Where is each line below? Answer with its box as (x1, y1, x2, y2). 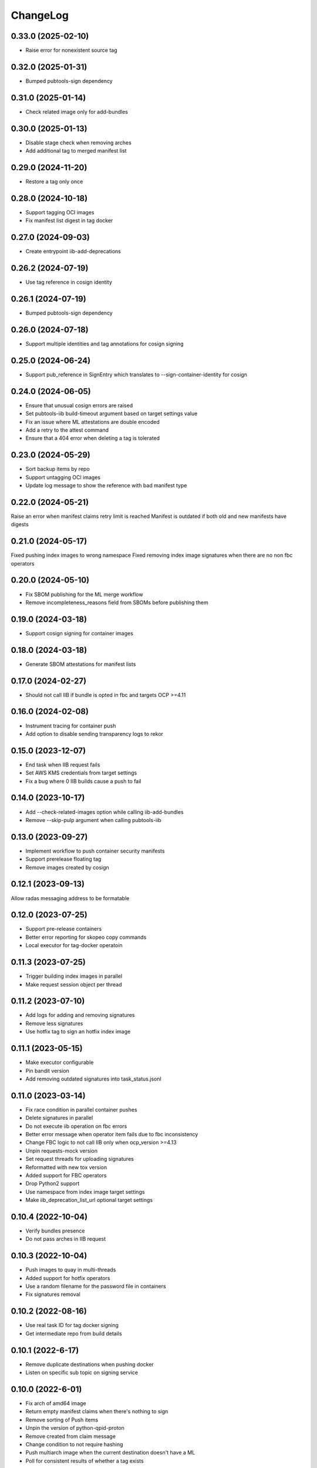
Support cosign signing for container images (25, 629, 133, 637)
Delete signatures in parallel (25, 1115, 93, 1122)
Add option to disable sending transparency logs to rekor (25, 730, 164, 737)
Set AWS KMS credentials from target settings (25, 769, 137, 776)
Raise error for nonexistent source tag (25, 47, 117, 54)
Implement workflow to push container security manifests (25, 847, 165, 854)
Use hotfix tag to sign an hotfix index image (25, 1028, 131, 1035)
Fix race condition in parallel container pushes (25, 1106, 137, 1113)
